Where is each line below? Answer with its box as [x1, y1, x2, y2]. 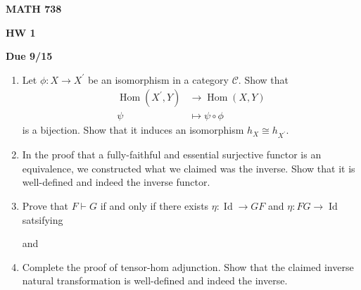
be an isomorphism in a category [87, 72, 229, 87]
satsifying [22, 212, 63, 227]
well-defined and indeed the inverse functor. [22, 175, 210, 189]
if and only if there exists [100, 198, 209, 213]
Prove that [22, 198, 68, 213]
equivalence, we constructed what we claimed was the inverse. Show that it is [22, 160, 355, 175]
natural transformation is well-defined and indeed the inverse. [22, 273, 288, 288]
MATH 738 [6, 1, 62, 15]
